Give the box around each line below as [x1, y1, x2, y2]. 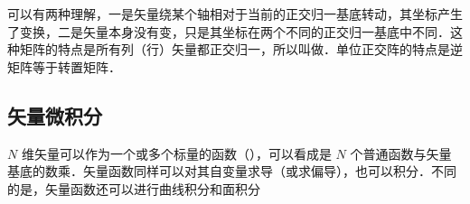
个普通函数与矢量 [350, 144, 452, 162]
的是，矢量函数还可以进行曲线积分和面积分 [7, 179, 260, 198]
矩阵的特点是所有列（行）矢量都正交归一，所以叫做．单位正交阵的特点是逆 [19, 40, 463, 59]
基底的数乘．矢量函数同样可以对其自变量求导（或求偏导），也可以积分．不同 [7, 162, 456, 181]
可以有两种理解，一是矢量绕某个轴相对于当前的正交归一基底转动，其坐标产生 [7, 5, 463, 23]
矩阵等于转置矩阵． [7, 57, 121, 76]
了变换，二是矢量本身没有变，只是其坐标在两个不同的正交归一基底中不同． [7, 22, 450, 41]
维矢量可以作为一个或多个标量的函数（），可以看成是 [21, 144, 332, 162]
